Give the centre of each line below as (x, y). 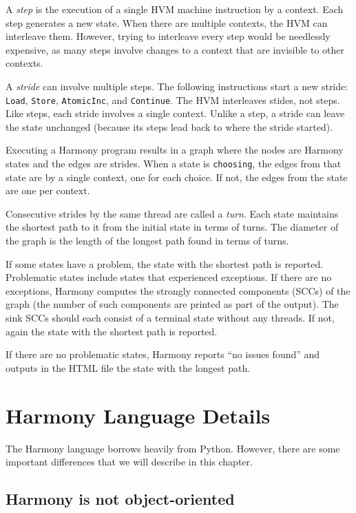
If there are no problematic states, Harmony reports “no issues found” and (163, 354)
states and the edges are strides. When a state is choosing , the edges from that (174, 163)
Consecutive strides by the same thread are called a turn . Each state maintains (172, 213)
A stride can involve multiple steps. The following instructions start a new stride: (177, 86)
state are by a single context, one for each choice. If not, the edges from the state (177, 177)
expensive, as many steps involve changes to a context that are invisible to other (175, 49)
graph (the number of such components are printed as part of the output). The (172, 304)
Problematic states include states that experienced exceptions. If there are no (169, 277)
